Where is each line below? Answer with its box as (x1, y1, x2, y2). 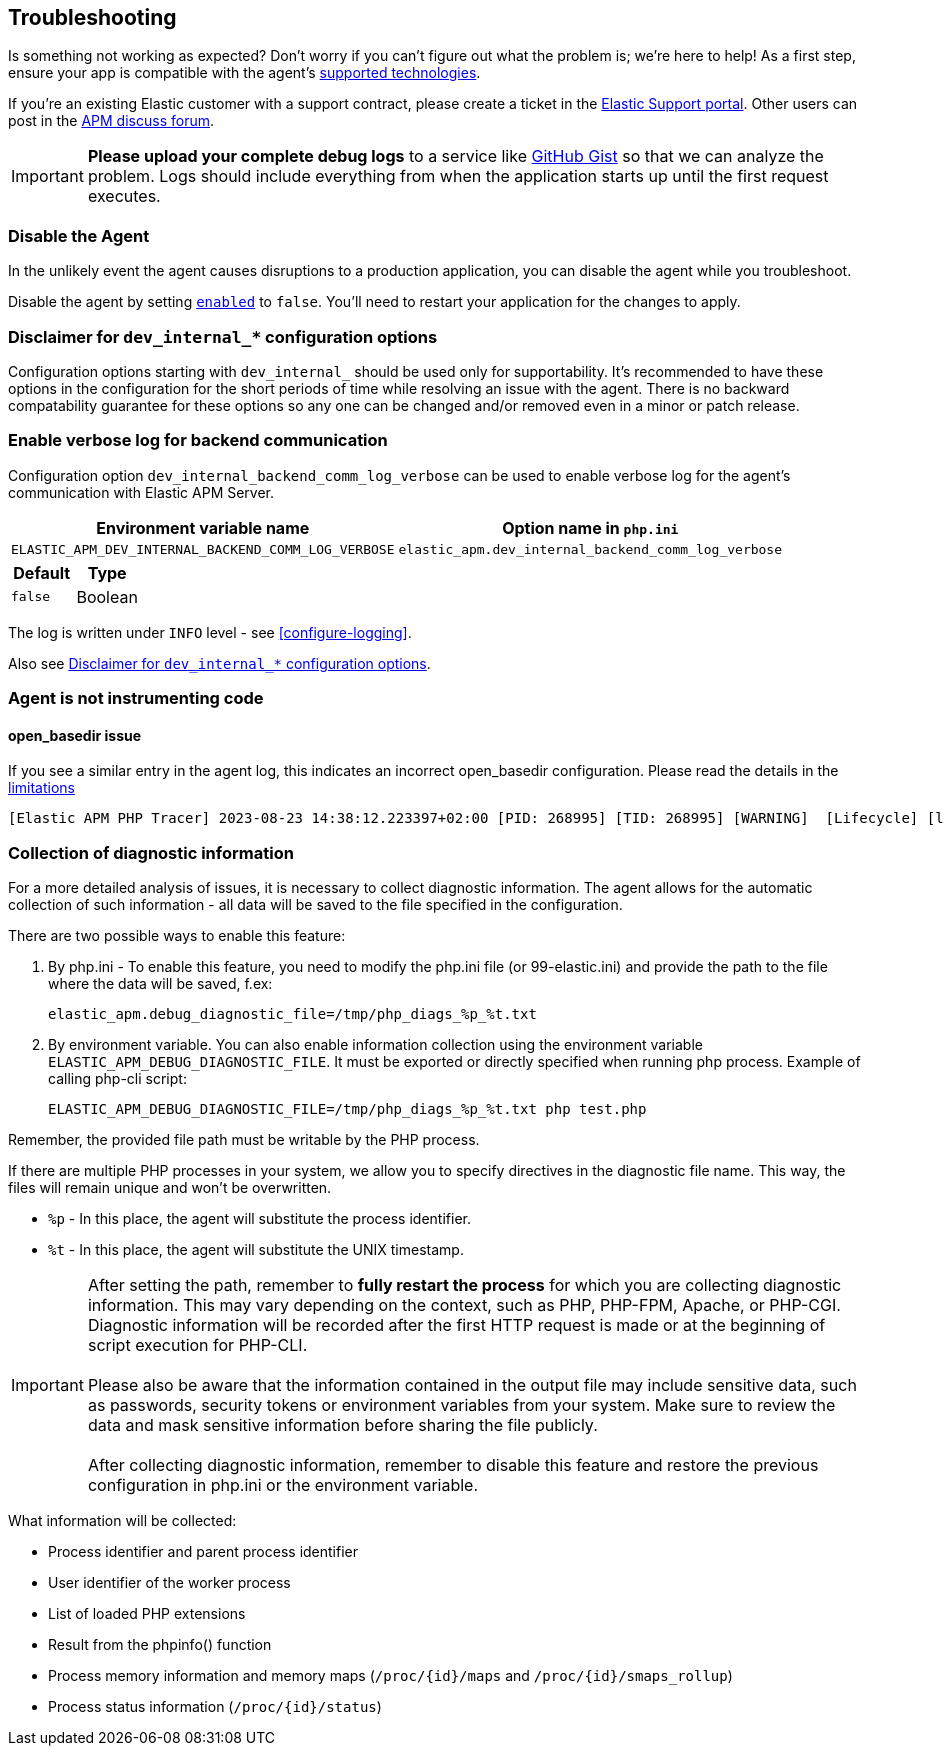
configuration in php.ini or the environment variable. (87, 1475, 479, 1496)
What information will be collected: (8, 1512, 237, 1530)
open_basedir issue (8, 726, 142, 744)
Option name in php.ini (502, 517, 679, 538)
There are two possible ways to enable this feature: (8, 927, 346, 945)
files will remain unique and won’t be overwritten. (8, 1179, 332, 1197)
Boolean (76, 586, 138, 607)
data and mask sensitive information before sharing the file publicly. (87, 1415, 598, 1436)
